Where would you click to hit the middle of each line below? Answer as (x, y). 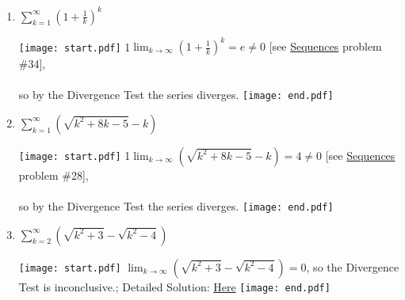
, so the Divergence (353, 266)
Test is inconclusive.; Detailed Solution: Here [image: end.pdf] (174, 286)
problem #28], (53, 175)
